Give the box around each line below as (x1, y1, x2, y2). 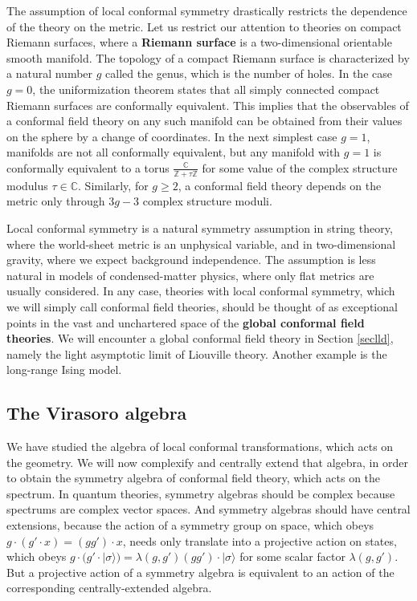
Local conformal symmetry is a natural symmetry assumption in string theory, (6, 219, 393, 236)
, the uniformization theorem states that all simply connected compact (32, 80, 380, 97)
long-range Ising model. (6, 361, 122, 378)
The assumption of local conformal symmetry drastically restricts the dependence (6, 2, 407, 18)
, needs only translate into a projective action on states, (122, 532, 397, 549)
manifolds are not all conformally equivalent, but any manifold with (6, 144, 341, 160)
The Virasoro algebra (6, 400, 187, 425)
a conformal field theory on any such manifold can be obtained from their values (6, 112, 403, 129)
